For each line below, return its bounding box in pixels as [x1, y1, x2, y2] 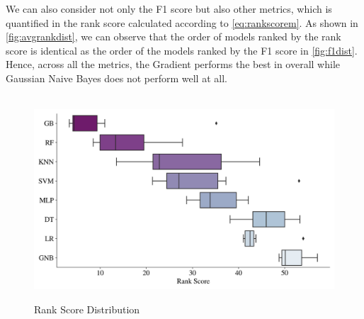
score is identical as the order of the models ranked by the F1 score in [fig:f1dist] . [6, 43, 358, 57]
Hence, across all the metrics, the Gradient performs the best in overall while [6, 57, 341, 72]
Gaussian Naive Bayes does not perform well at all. [6, 70, 227, 85]
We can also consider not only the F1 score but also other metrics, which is [6, 1, 332, 16]
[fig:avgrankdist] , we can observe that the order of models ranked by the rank [6, 29, 341, 44]
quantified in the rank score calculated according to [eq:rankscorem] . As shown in [6, 15, 358, 30]
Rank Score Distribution [34, 301, 140, 316]
